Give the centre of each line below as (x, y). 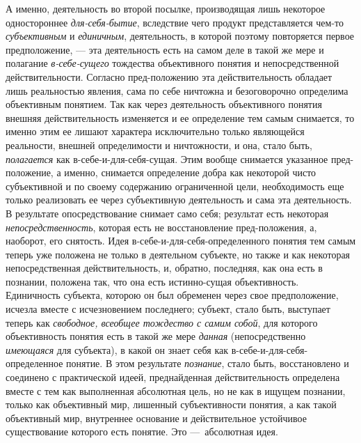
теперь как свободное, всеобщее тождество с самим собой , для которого (162, 322)
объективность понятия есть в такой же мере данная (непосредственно (156, 336)
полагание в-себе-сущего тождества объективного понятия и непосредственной (173, 63)
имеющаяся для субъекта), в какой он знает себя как (117, 349)
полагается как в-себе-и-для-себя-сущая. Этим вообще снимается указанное (167, 158)
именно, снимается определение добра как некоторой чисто (190, 172)
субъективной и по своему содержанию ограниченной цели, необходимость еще (175, 186)
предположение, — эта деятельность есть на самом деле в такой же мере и (165, 49)
